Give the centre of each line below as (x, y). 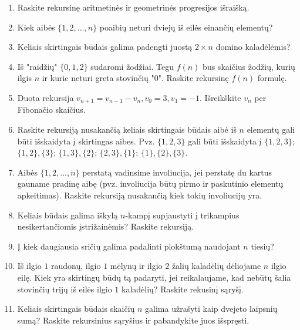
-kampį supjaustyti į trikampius (182, 215)
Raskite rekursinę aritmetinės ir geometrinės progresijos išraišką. (133, 7)
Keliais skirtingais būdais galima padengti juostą (105, 47)
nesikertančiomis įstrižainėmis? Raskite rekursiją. (106, 226)
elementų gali (271, 129)
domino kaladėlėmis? (253, 47)
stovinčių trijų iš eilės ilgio (65, 289)
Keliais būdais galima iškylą (68, 215)
